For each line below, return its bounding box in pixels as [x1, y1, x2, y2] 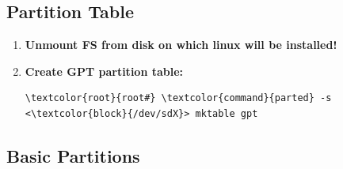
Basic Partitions [6, 143, 140, 167]
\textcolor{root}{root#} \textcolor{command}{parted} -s [25, 92, 332, 104]
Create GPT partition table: [25, 62, 184, 79]
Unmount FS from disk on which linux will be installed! [25, 36, 337, 53]
